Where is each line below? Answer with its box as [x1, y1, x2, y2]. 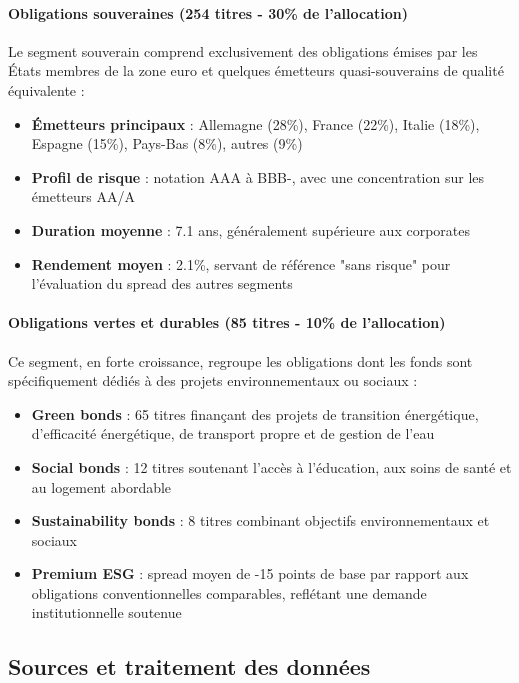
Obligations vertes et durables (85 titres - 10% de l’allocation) [8, 312, 446, 333]
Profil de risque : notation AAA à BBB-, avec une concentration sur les [31, 166, 485, 187]
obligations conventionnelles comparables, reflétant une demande [31, 582, 427, 603]
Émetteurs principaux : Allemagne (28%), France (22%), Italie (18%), [31, 113, 480, 134]
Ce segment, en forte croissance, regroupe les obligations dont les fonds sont [8, 350, 473, 371]
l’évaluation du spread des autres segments [31, 273, 293, 294]
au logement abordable [31, 476, 172, 497]
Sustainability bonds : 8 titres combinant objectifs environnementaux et [31, 510, 490, 531]
